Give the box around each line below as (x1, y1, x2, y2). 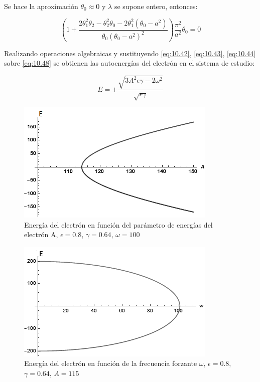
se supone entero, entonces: (114, 1, 198, 11)
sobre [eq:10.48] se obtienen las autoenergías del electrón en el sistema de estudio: (4, 58, 255, 68)
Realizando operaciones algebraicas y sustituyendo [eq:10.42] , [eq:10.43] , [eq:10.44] (4, 48, 256, 58)
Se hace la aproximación (4, 1, 78, 11)
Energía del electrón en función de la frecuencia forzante (24, 358, 197, 368)
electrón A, (24, 229, 58, 240)
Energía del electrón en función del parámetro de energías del (24, 219, 213, 230)
